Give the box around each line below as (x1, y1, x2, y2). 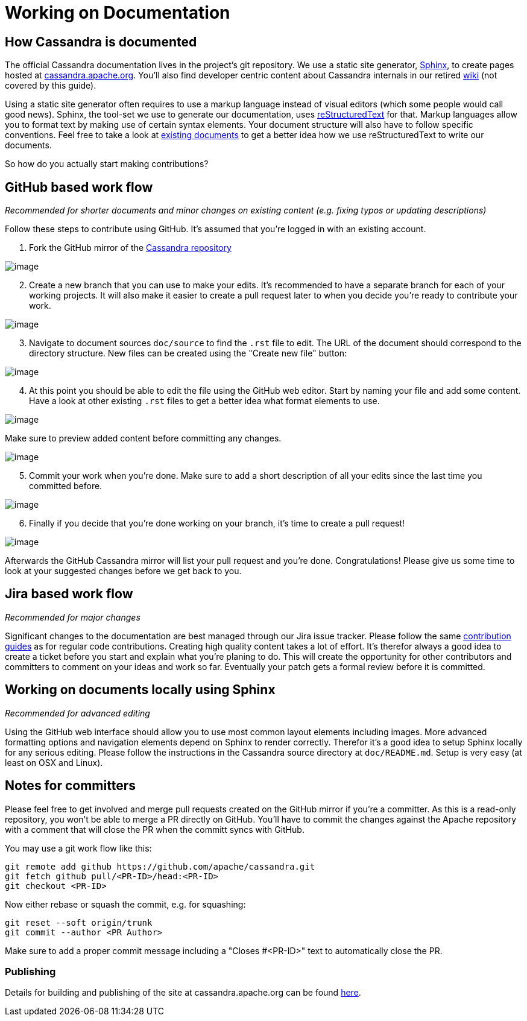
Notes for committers (5, 778, 136, 794)
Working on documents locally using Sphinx (5, 682, 276, 698)
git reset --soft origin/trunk (5, 917, 153, 928)
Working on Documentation (5, 2, 230, 23)
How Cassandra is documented (5, 34, 197, 49)
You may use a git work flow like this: (5, 842, 152, 853)
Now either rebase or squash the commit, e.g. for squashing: (5, 899, 246, 909)
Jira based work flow (5, 586, 133, 602)
